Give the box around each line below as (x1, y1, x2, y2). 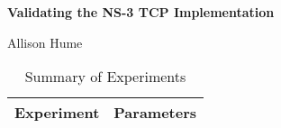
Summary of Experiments (24, 66, 186, 87)
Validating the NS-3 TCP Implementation (7, 3, 275, 21)
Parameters (113, 102, 197, 123)
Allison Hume (7, 32, 83, 51)
